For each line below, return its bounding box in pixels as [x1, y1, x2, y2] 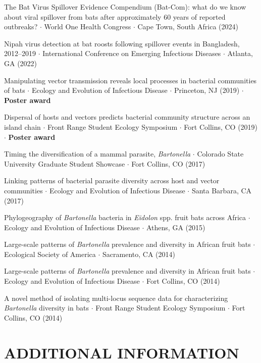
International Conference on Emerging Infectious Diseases [42, 48, 221, 59]
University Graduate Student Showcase [4, 158, 125, 169]
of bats [4, 85, 25, 95]
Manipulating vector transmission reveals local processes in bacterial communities [4, 75, 257, 85]
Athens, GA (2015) [146, 222, 205, 232]
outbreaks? [4, 21, 38, 32]
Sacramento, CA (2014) [102, 248, 175, 259]
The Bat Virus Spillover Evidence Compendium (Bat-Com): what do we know [4, 2, 246, 12]
